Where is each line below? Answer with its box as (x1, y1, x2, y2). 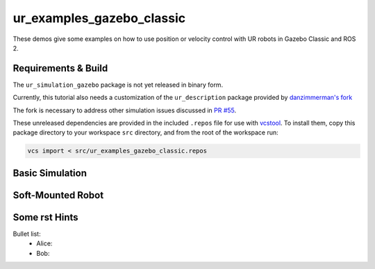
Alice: (36, 239, 53, 248)
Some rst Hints (12, 211, 79, 223)
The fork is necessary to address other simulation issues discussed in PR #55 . (12, 106, 237, 114)
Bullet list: (12, 229, 41, 238)
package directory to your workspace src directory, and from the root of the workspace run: (12, 128, 279, 137)
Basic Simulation (12, 167, 87, 179)
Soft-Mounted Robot (12, 189, 104, 201)
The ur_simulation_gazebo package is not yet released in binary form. (12, 80, 224, 89)
